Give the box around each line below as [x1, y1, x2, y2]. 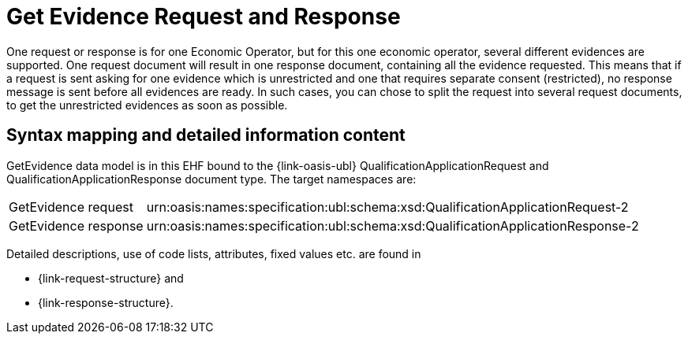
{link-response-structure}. [38, 295, 174, 309]
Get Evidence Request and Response [6, 3, 401, 30]
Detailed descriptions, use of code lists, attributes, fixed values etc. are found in [6, 246, 421, 261]
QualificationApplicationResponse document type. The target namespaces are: [6, 172, 417, 186]
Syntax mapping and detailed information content [6, 125, 406, 146]
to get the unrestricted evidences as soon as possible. [6, 98, 288, 112]
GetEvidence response [9, 217, 144, 234]
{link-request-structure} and [38, 271, 184, 285]
